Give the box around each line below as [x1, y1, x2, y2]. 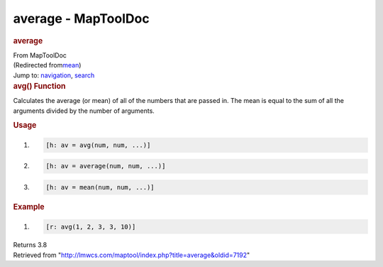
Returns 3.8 [13, 241, 48, 249]
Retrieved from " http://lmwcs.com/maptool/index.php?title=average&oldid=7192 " [13, 251, 250, 259]
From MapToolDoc [13, 50, 67, 60]
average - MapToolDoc [13, 11, 150, 26]
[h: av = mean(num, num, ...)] [45, 183, 155, 192]
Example [13, 202, 45, 212]
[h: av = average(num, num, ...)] [45, 162, 166, 170]
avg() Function [13, 81, 66, 91]
